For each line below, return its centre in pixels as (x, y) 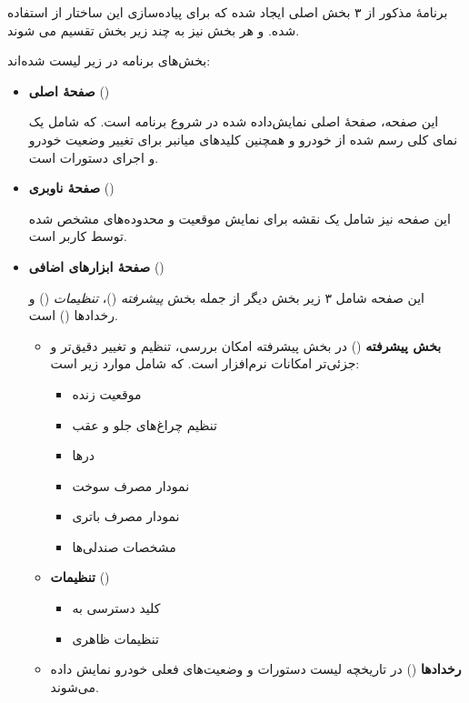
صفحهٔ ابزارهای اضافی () (96, 266)
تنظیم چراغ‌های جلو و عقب (145, 424)
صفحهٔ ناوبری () (71, 188)
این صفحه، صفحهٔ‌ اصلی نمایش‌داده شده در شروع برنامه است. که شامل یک (234, 121)
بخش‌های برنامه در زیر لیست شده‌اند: (109, 60)
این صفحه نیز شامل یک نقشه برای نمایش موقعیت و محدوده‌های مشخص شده (239, 218)
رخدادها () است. (73, 315)
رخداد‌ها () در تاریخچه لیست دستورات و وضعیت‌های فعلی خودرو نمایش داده (256, 669)
